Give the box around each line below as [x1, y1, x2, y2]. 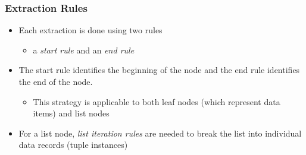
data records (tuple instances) [18, 138, 128, 151]
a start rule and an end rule [33, 43, 135, 56]
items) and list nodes [33, 107, 110, 119]
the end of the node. [18, 75, 93, 87]
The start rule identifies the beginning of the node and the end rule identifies [18, 64, 300, 76]
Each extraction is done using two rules [18, 24, 163, 36]
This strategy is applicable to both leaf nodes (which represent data [33, 95, 280, 107]
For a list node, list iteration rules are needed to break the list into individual [18, 126, 302, 139]
